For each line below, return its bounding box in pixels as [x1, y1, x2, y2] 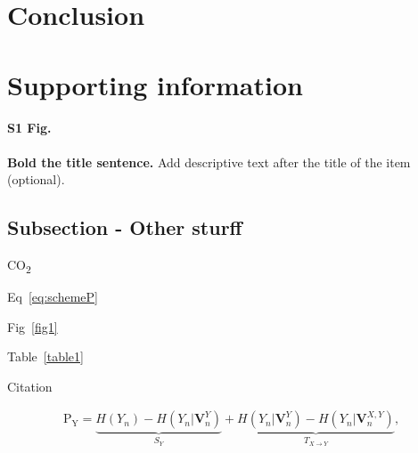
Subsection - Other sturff [7, 214, 242, 241]
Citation [7, 376, 53, 395]
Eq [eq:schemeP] [7, 287, 98, 306]
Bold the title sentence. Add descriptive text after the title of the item [7, 152, 411, 171]
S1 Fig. [7, 118, 52, 137]
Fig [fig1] [7, 317, 58, 336]
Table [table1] [7, 347, 84, 366]
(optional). [7, 170, 65, 189]
